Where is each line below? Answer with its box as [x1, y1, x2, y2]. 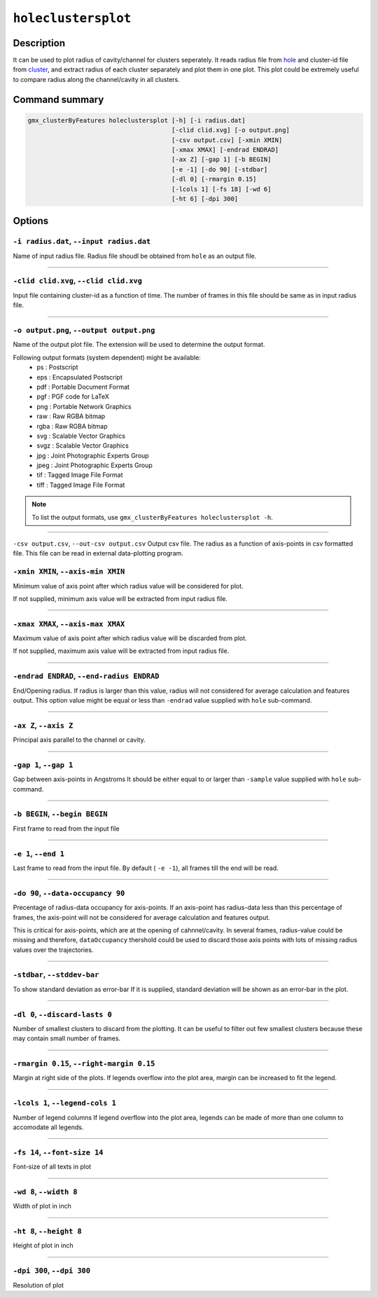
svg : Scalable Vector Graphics [36, 431, 126, 440]
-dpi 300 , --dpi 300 [13, 1266, 91, 1276]
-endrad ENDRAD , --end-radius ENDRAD [13, 671, 160, 681]
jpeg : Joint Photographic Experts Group [36, 461, 153, 469]
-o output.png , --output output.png [13, 326, 155, 336]
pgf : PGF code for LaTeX [36, 392, 110, 401]
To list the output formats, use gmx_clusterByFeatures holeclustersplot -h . [31, 513, 273, 521]
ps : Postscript [36, 363, 78, 371]
